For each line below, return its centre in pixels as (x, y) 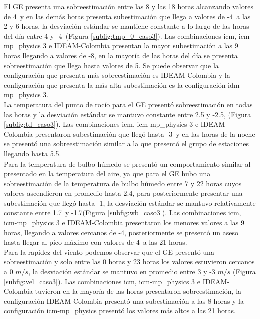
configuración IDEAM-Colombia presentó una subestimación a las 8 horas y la (124, 301)
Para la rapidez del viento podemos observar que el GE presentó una (109, 252)
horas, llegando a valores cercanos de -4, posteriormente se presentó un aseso (121, 232)
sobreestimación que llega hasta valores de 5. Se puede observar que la (111, 65)
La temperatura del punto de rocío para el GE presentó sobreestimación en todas (128, 104)
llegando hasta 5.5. (33, 153)
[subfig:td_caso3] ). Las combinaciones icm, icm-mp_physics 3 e (101, 124)
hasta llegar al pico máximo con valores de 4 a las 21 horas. (96, 242)
